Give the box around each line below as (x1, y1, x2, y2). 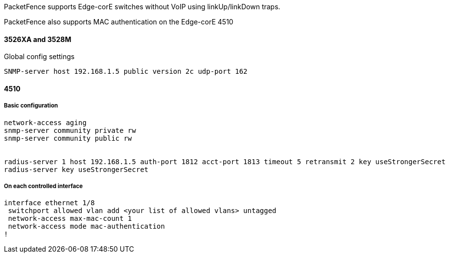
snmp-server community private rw (4, 126, 136, 134)
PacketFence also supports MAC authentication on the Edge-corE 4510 (4, 18, 234, 26)
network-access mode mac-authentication (8, 222, 165, 231)
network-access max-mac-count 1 (8, 214, 132, 223)
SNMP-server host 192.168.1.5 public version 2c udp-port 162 (4, 67, 248, 76)
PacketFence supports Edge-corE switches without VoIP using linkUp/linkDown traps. (4, 2, 281, 11)
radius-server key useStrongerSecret (4, 165, 149, 173)
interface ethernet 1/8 (4, 199, 95, 207)
